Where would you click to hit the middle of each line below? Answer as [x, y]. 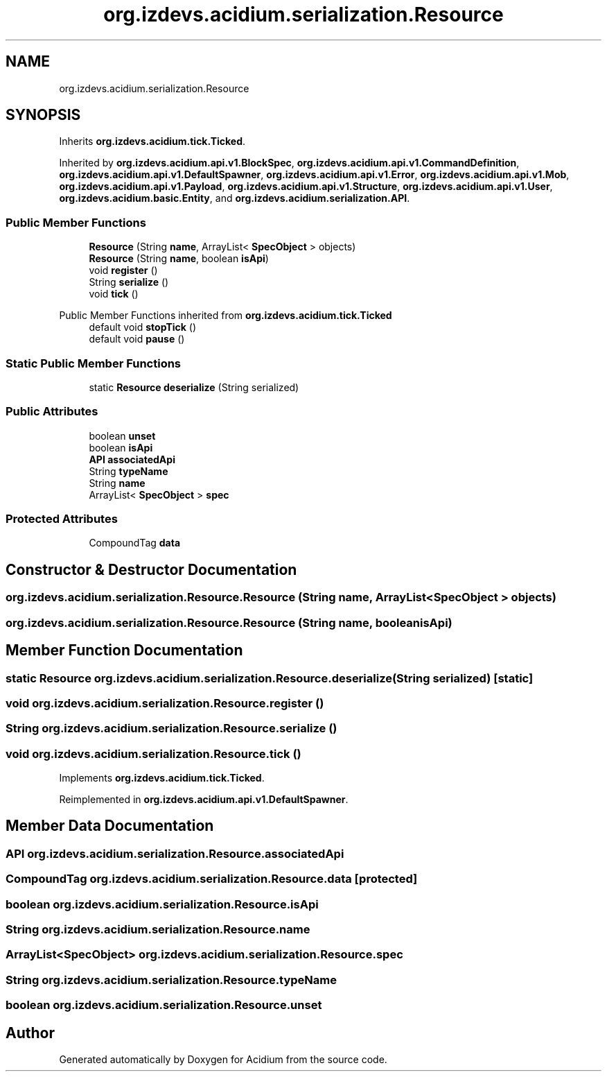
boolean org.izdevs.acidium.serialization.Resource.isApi [162, 904]
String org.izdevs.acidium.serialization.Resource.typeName [171, 980]
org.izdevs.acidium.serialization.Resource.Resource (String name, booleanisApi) [229, 622]
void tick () [114, 294]
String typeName [129, 471]
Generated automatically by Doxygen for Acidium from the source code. [223, 1059]
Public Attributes [52, 412]
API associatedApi [132, 459]
